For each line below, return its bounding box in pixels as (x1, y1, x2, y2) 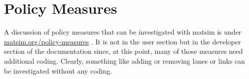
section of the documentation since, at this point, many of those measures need (4, 46, 243, 56)
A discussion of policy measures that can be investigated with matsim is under (4, 27, 242, 37)
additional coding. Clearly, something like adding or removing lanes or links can (4, 55, 245, 66)
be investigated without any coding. (4, 65, 112, 76)
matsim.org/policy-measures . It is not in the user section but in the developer (4, 36, 241, 46)
